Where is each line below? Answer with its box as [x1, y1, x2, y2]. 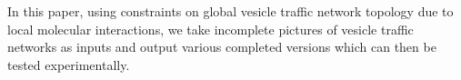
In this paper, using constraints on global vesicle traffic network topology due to [7, 2, 454, 20]
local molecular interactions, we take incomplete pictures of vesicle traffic [7, 19, 414, 38]
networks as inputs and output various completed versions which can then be [7, 37, 436, 56]
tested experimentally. [7, 55, 130, 74]
